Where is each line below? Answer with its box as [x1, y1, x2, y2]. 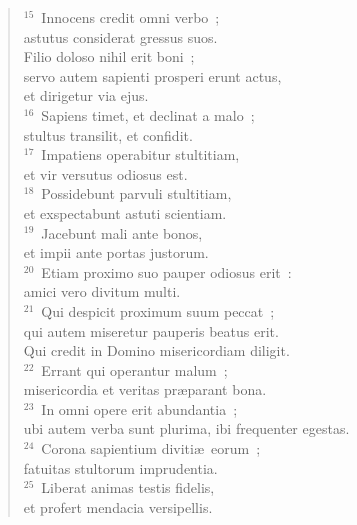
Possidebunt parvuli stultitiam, [41, 183, 232, 204]
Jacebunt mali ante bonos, [41, 222, 203, 243]
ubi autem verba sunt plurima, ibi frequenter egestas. [23, 418, 350, 439]
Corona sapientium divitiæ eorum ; [41, 438, 261, 459]
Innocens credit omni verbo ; [41, 7, 220, 27]
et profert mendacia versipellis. [23, 496, 213, 517]
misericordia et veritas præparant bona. [23, 379, 267, 400]
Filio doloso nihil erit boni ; [23, 46, 195, 67]
